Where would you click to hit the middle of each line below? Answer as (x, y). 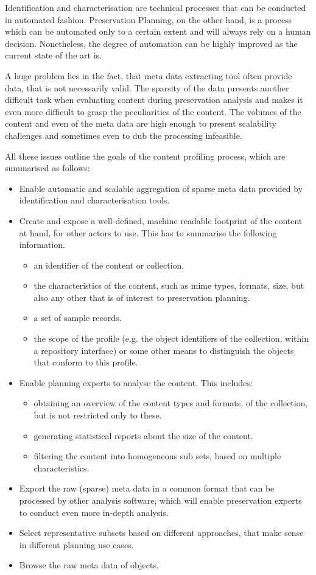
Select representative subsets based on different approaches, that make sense (161, 533)
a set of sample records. (78, 318)
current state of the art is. (53, 55)
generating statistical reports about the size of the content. (143, 435)
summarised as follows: (47, 168)
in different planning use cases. (76, 544)
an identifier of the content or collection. (109, 265)
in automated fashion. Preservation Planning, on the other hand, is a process (149, 19)
